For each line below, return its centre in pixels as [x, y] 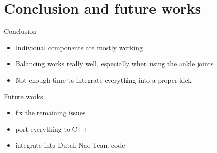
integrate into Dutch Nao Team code [70, 145]
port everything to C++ [52, 129]
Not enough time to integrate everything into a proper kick [103, 80]
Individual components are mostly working [79, 47]
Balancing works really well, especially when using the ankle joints [114, 64]
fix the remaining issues [50, 113]
